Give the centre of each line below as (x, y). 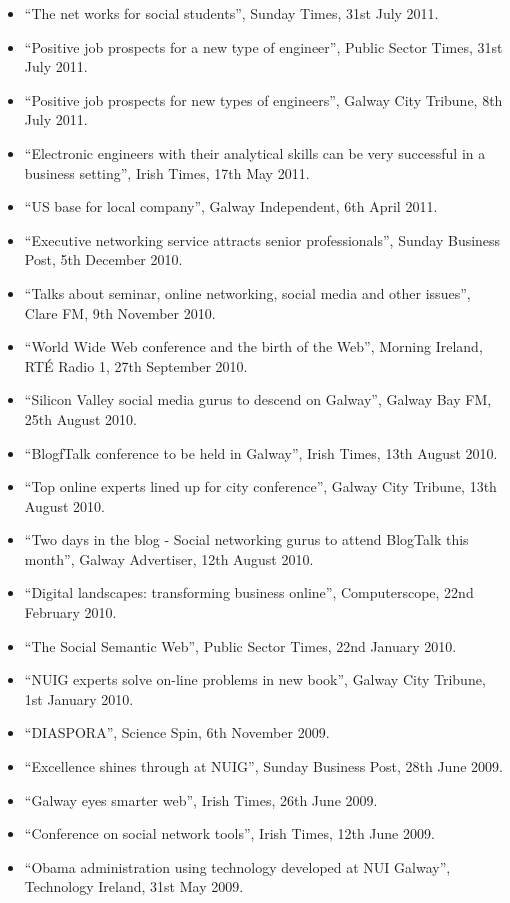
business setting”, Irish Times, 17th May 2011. (167, 172)
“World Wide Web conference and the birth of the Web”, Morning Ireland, (253, 346)
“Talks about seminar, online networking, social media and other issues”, (247, 292)
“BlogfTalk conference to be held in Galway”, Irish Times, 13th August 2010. (261, 452)
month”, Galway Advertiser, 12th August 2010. (169, 558)
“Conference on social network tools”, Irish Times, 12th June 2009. (229, 833)
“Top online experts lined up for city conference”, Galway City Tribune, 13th (260, 486)
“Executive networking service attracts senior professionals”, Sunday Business (262, 239)
